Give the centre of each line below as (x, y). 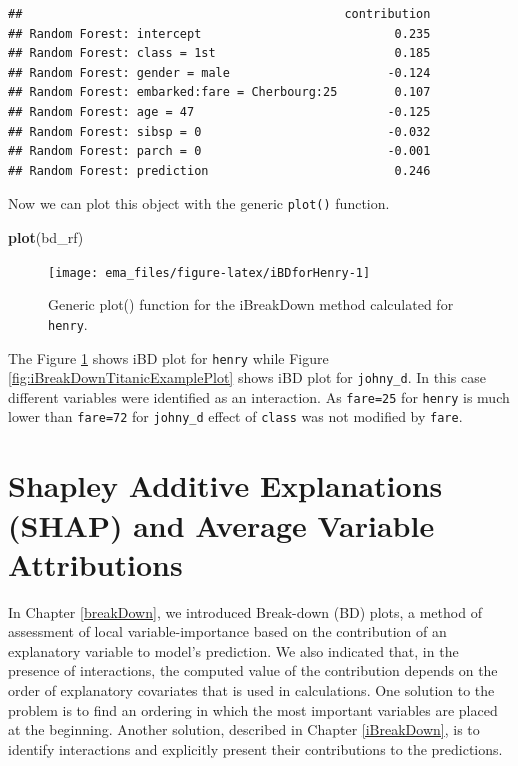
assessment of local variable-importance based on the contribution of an (227, 631)
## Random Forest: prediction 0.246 (219, 170)
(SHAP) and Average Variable (221, 524)
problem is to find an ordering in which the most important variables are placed (253, 709)
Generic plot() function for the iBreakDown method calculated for (251, 304)
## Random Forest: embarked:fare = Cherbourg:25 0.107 (219, 92)
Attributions (95, 563)
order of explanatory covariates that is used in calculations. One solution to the (251, 690)
